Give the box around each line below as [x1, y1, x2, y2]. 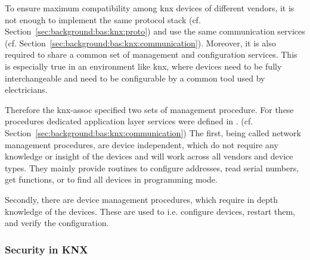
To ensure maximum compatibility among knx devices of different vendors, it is [5, 2, 294, 14]
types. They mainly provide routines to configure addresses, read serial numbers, [5, 161, 299, 174]
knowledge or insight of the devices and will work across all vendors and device [5, 150, 293, 162]
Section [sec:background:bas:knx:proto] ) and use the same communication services [5, 25, 305, 37]
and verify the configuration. [5, 217, 109, 229]
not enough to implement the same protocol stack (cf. [5, 13, 201, 26]
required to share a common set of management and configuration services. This [5, 48, 297, 61]
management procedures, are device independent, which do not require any [5, 138, 278, 151]
